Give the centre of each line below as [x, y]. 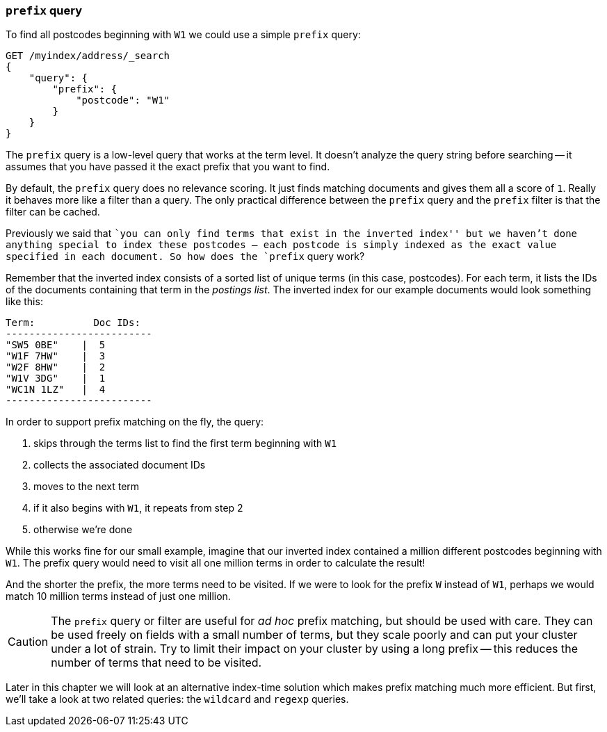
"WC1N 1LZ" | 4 [56, 390]
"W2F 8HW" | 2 [56, 367]
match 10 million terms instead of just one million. [118, 596]
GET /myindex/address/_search [88, 56]
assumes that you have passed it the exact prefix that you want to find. [168, 167]
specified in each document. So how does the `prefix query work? [185, 257]
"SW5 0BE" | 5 [56, 345]
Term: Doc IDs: [73, 323]
